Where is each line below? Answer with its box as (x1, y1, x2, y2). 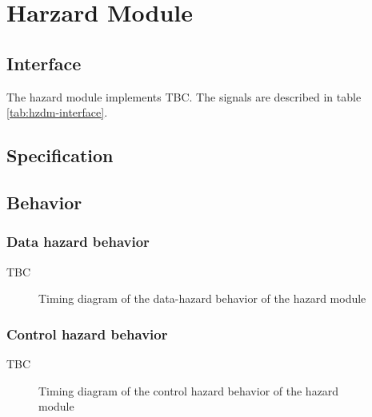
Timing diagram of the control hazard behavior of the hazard (38, 382, 339, 399)
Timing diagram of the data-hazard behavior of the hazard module (38, 290, 366, 307)
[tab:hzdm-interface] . (6, 104, 108, 121)
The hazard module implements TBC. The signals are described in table (6, 88, 362, 105)
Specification (6, 143, 114, 168)
